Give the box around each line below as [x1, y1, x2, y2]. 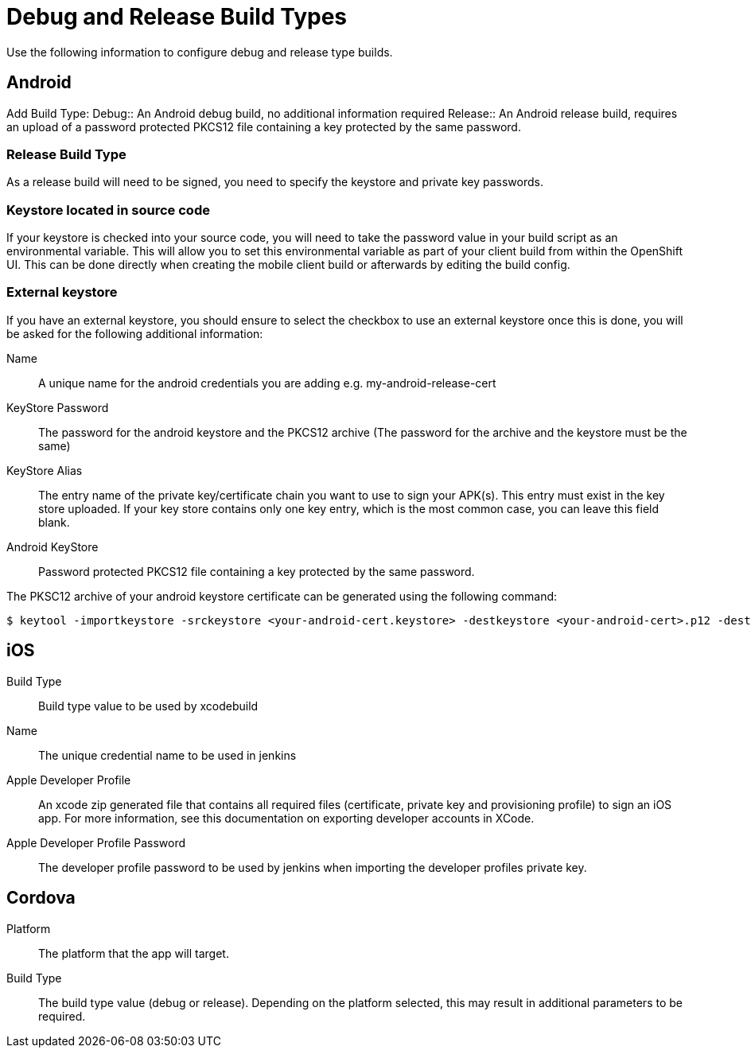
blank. [38, 515, 70, 529]
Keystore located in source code [6, 201, 210, 218]
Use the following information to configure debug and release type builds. [6, 45, 393, 59]
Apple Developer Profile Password [6, 835, 185, 850]
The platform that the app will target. [38, 946, 229, 960]
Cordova [6, 888, 76, 908]
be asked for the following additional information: [6, 326, 263, 340]
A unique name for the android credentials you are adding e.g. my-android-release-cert [38, 375, 496, 390]
